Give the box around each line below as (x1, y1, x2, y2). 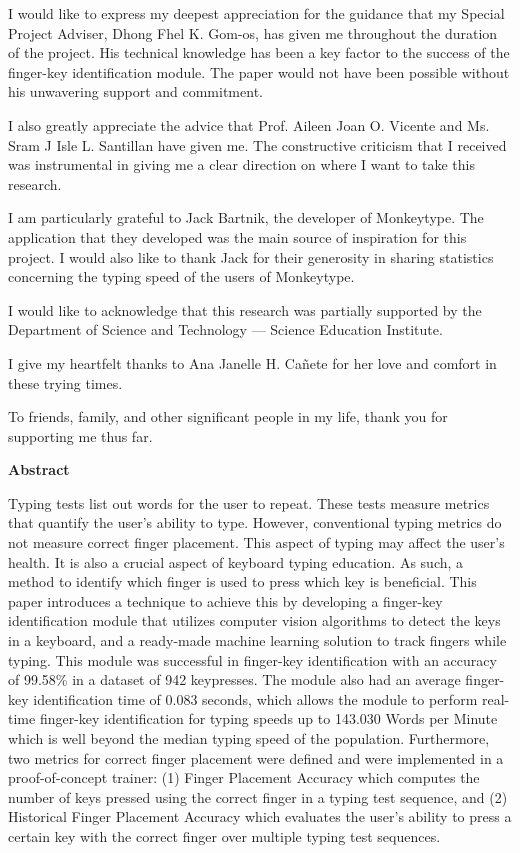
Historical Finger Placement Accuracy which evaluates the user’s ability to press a (8, 806, 512, 827)
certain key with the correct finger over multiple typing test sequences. (8, 825, 441, 846)
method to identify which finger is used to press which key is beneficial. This (8, 571, 477, 592)
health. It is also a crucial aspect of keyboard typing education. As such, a (8, 551, 464, 572)
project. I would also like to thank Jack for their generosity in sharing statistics (8, 246, 494, 267)
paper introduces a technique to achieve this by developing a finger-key (8, 590, 443, 611)
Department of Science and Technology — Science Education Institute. (8, 319, 443, 340)
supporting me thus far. (8, 425, 153, 446)
